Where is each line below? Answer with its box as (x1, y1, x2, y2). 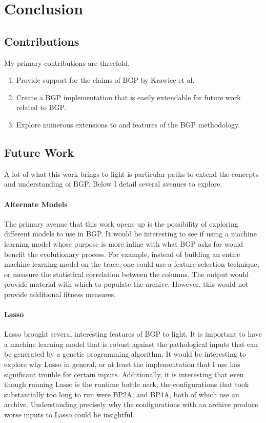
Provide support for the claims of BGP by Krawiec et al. (16, 75, 195, 85)
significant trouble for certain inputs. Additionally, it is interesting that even (4, 369, 244, 379)
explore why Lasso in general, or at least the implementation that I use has (4, 359, 240, 370)
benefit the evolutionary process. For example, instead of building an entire (4, 248, 240, 259)
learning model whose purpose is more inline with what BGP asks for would (4, 238, 243, 249)
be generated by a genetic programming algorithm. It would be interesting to (4, 348, 246, 359)
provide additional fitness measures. (4, 288, 116, 299)
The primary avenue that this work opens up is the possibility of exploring (4, 218, 238, 229)
